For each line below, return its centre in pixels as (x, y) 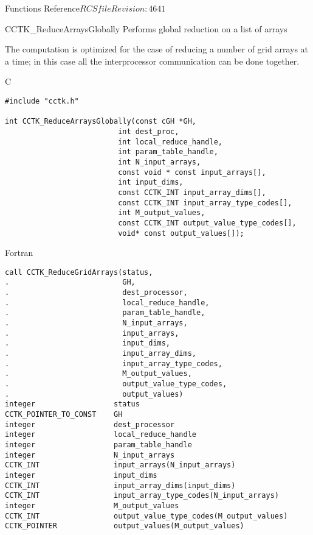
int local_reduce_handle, (170, 142)
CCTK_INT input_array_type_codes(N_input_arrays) (142, 496)
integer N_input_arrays (90, 455)
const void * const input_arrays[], (192, 172)
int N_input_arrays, (160, 162)
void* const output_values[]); (181, 233)
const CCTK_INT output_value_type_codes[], (207, 223)
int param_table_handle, (168, 152)
